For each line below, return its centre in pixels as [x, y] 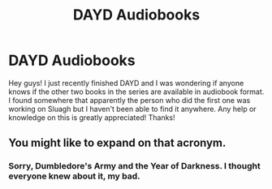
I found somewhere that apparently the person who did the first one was [130, 100]
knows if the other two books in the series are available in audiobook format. [136, 92]
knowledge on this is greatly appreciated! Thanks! [92, 117]
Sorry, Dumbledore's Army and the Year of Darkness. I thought [135, 166]
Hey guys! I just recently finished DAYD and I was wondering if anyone [126, 83]
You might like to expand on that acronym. [117, 143]
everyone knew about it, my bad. [74, 176]
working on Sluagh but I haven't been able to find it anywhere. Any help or [133, 109]
